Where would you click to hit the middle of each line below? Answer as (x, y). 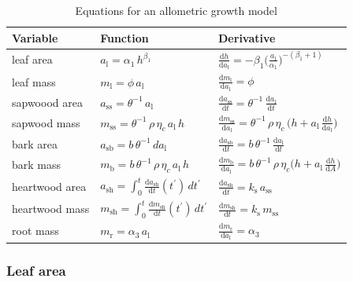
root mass (35, 231)
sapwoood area (47, 102)
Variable (35, 37)
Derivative (247, 37)
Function (124, 37)
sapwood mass (46, 123)
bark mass (37, 164)
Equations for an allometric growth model (176, 10)
